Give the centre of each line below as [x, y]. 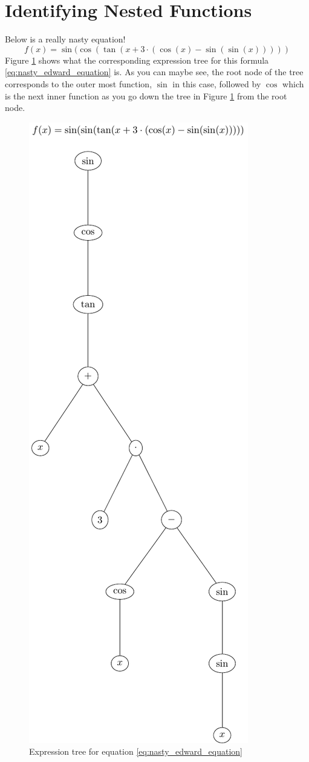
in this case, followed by [217, 83]
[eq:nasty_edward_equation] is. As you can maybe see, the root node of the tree [154, 72]
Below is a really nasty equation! [65, 39]
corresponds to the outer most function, [79, 83]
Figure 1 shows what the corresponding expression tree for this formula [137, 60]
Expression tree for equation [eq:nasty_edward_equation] [136, 751]
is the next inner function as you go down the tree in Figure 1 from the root [146, 95]
